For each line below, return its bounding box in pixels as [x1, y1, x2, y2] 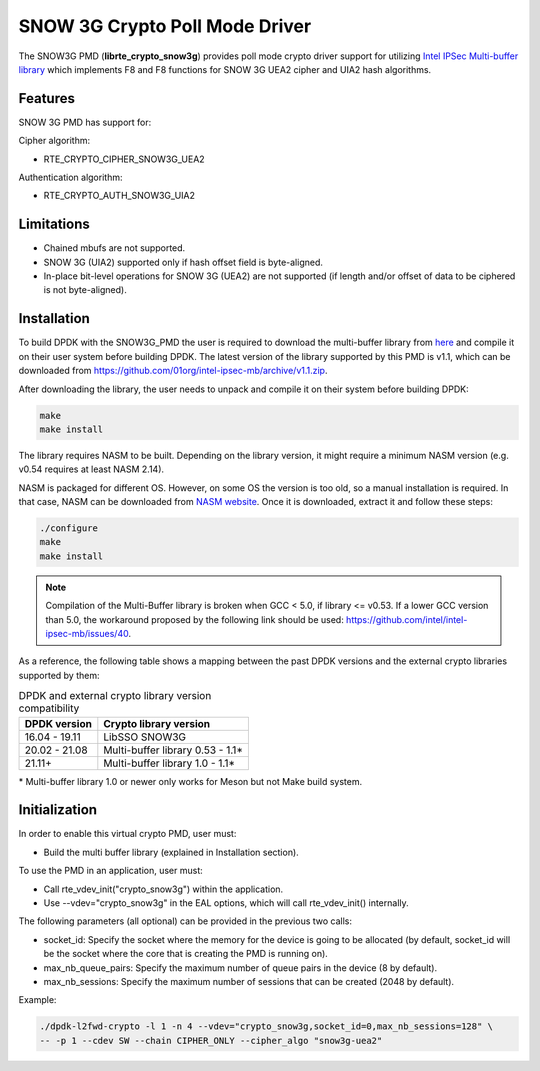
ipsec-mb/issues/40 [45, 628, 129, 640]
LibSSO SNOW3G [103, 730, 187, 744]
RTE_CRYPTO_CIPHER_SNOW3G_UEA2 [43, 153, 205, 165]
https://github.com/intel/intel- [345, 613, 468, 625]
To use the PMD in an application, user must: [18, 865, 204, 877]
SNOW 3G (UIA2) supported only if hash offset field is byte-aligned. [43, 256, 324, 268]
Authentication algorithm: [18, 171, 123, 184]
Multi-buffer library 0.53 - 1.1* [103, 743, 244, 757]
